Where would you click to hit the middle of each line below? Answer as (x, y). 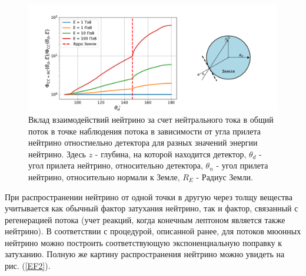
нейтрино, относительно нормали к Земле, (104, 176)
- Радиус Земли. (224, 176)
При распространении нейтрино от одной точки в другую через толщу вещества (149, 196)
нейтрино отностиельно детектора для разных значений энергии (143, 142)
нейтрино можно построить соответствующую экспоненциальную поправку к (144, 242)
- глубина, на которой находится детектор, (171, 154)
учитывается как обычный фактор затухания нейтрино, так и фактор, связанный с (152, 208)
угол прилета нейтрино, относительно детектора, (116, 165)
